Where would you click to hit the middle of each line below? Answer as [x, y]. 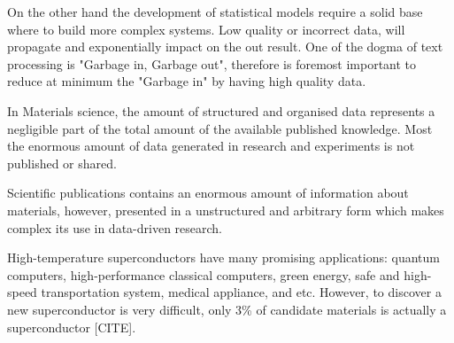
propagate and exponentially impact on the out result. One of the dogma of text [225, 47]
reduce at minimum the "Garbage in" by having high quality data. [187, 81]
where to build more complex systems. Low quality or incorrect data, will [206, 29]
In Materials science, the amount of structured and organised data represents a [221, 110]
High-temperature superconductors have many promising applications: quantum [223, 257]
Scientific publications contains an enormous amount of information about [208, 193]
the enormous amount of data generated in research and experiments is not [211, 146]
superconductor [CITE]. [72, 327]
